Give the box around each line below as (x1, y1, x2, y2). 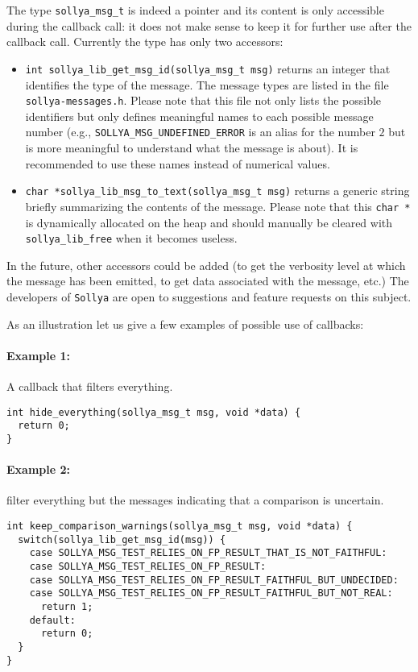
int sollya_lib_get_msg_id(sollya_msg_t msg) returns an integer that (25, 60, 391, 77)
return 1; (40, 600, 93, 612)
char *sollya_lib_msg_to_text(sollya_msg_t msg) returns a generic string (25, 182, 410, 199)
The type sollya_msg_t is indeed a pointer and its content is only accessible (6, 2, 384, 18)
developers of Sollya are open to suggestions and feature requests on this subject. (6, 288, 412, 305)
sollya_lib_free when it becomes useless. (25, 230, 238, 247)
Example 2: (6, 461, 70, 478)
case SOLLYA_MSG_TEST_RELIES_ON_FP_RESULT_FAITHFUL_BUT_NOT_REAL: (29, 587, 393, 599)
